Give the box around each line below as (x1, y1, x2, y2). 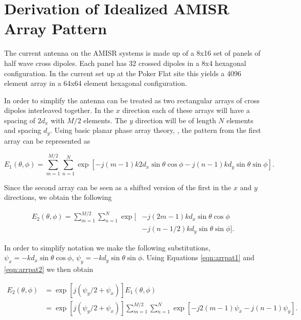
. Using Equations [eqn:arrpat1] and (142, 252, 254, 263)
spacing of (4, 115, 36, 125)
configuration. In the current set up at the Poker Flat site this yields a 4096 (4, 67, 242, 78)
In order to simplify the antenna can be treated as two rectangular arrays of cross (4, 95, 260, 105)
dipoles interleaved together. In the (4, 105, 114, 116)
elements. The (83, 115, 127, 125)
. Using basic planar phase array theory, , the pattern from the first (50, 125, 261, 135)
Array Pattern (4, 18, 107, 39)
